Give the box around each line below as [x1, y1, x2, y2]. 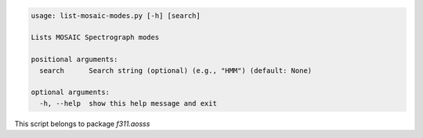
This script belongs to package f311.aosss [14, 118, 150, 129]
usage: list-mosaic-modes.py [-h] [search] [31, 11, 201, 20]
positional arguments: [31, 55, 118, 64]
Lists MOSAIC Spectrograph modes [31, 33, 160, 42]
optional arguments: [31, 88, 110, 97]
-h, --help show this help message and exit [39, 99, 217, 107]
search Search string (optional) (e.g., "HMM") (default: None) [39, 66, 313, 74]
